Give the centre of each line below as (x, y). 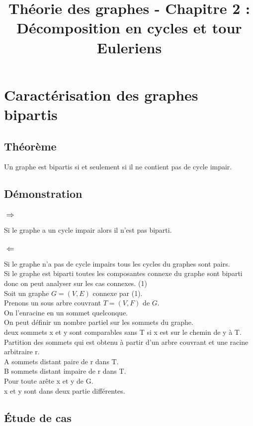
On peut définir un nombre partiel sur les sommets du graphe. (99, 322)
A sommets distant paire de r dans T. (61, 361)
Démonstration (43, 194)
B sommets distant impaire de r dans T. (65, 371)
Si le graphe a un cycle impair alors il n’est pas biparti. (88, 230)
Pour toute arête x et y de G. (49, 381)
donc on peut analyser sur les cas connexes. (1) (76, 283)
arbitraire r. (22, 352)
